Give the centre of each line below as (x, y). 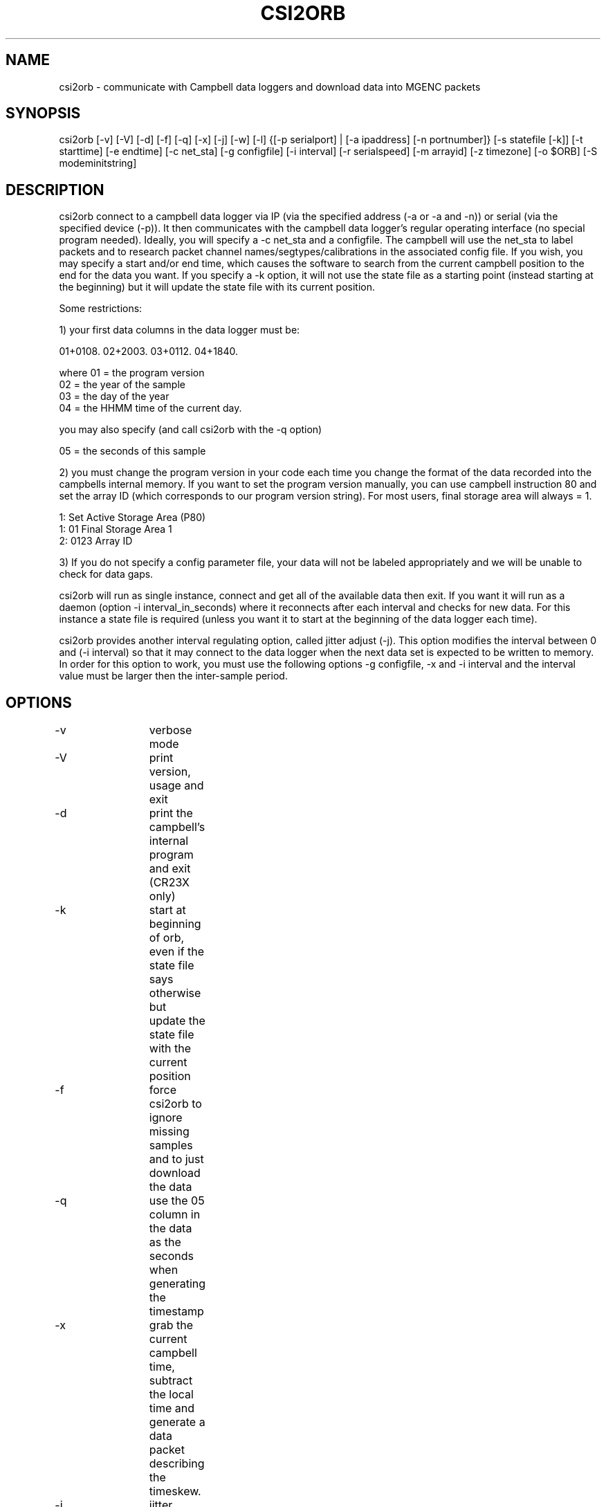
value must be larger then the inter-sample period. (173, 676)
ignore (166, 1118)
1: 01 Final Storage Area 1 (116, 529)
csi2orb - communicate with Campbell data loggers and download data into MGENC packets (270, 86)
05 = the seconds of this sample (132, 451)
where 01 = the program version (132, 373)
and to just (176, 1159)
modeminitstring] (98, 163)
